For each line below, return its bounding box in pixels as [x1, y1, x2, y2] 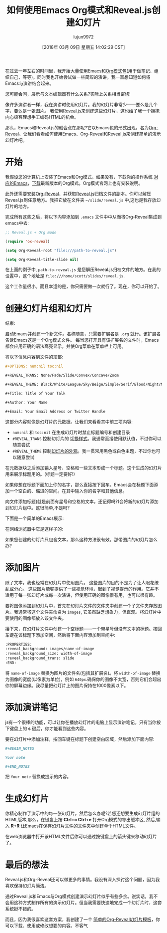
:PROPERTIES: [5, 642, 32, 647]
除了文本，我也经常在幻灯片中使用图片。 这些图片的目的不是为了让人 [5, 579, 146, 585]
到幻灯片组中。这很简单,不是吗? [5, 504, 70, 510]
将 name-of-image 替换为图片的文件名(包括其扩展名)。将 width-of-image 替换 [5, 670, 161, 676]
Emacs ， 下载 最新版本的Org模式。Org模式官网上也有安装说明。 [13, 180, 143, 186]
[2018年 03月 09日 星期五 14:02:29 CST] [42, 44, 125, 50]
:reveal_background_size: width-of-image [5, 651, 92, 656]
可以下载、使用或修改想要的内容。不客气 [5, 923, 88, 929]
